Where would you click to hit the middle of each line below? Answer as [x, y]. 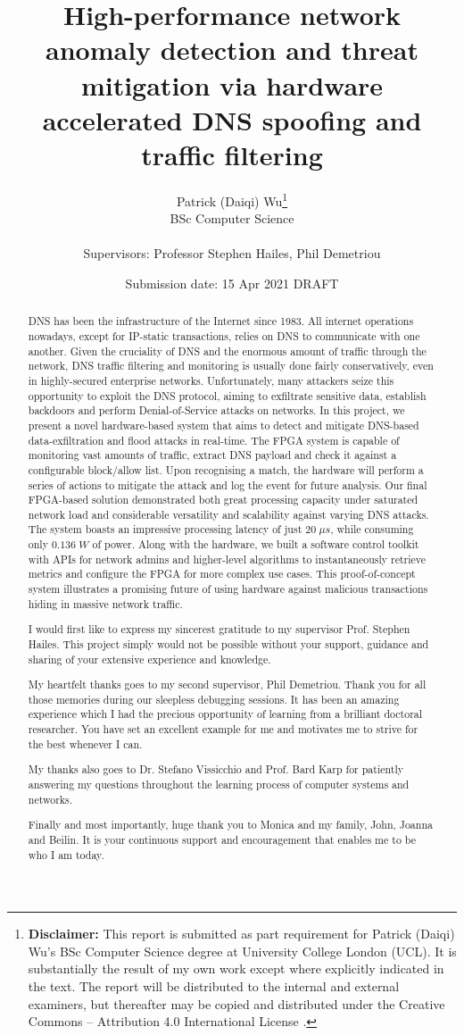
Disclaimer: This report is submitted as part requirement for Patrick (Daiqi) [241, 934]
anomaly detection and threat [232, 50]
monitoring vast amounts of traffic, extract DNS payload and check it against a [212, 455]
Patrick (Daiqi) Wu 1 [232, 199]
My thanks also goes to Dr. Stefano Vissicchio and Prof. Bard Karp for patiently [215, 769]
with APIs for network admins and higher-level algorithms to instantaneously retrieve [227, 559]
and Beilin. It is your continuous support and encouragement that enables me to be [222, 839]
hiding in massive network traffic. [105, 603]
